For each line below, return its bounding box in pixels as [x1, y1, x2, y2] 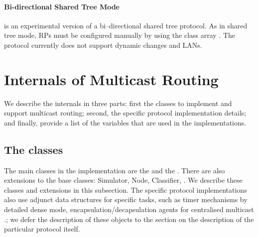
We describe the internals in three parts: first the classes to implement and [4, 98, 232, 108]
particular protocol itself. [4, 224, 80, 234]
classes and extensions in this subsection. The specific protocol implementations [4, 184, 247, 195]
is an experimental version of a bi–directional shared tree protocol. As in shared [4, 20, 248, 30]
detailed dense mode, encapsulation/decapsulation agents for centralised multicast [4, 204, 254, 215]
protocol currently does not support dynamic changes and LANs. [4, 39, 202, 50]
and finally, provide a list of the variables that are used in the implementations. [4, 117, 247, 127]
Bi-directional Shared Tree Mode [4, 1, 120, 11]
